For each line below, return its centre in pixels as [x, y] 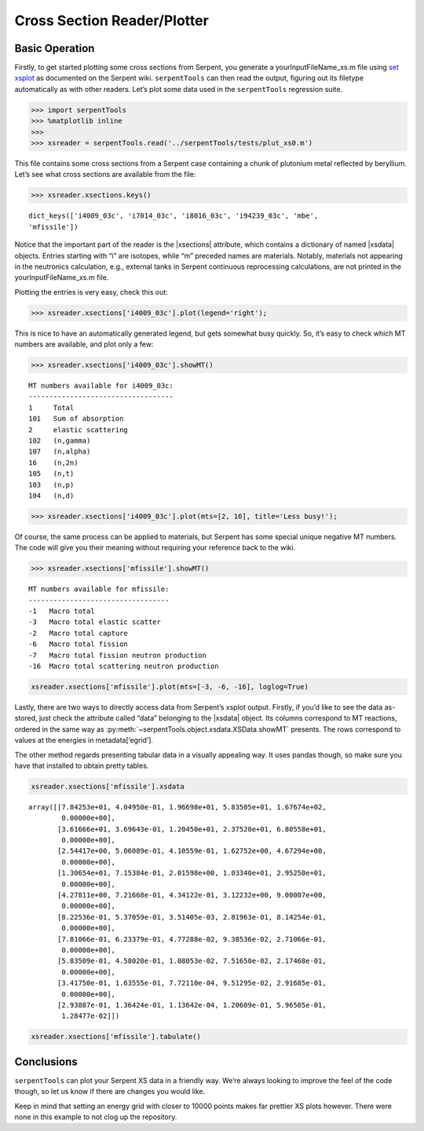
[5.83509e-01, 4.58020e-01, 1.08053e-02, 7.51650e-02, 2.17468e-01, [192, 961]
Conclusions [46, 1061]
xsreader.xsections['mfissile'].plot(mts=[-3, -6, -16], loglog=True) [170, 687]
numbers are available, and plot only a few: [84, 344]
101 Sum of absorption [76, 419]
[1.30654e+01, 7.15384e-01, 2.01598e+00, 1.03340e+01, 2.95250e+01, [192, 873]
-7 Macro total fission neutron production [118, 655]
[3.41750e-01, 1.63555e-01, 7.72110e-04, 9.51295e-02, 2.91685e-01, [192, 983]
